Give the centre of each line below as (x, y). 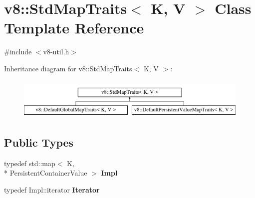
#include (18, 52)
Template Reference (74, 28)
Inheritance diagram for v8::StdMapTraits (68, 68)
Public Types (39, 142)
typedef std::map (30, 163)
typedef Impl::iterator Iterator (52, 190)
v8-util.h (56, 52)
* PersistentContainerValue (46, 173)
